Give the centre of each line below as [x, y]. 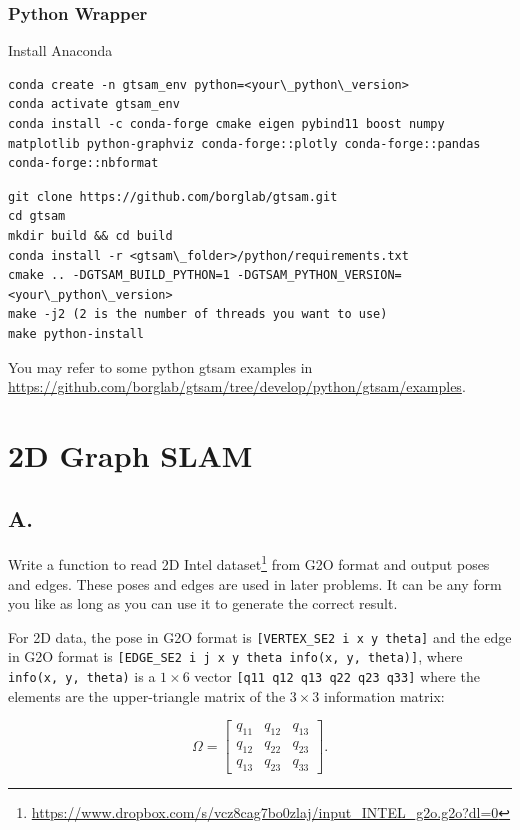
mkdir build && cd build [90, 235]
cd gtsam [37, 216]
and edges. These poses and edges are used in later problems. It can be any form [255, 583]
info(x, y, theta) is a [82, 676]
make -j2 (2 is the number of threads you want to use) [198, 314]
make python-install [76, 333]
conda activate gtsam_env [94, 104]
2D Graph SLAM [130, 454]
